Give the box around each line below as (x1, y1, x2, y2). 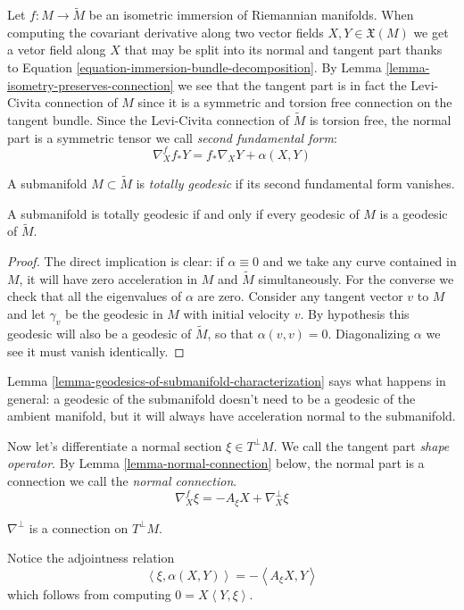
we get (413, 22, 449, 41)
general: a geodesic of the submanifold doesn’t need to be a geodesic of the (7, 389, 416, 407)
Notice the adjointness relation (7, 548, 175, 567)
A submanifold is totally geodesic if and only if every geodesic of (7, 204, 360, 222)
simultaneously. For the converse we (258, 269, 454, 288)
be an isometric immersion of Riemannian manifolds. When (88, 5, 414, 24)
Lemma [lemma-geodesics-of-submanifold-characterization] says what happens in (7, 372, 446, 390)
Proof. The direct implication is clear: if (7, 251, 224, 270)
